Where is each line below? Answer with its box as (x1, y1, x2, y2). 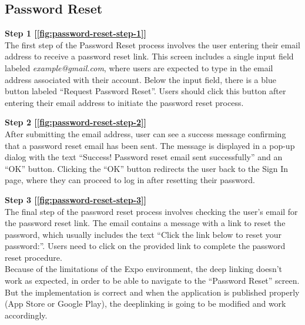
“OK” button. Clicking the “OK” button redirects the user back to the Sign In (5, 162, 289, 174)
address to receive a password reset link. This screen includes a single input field (5, 50, 294, 62)
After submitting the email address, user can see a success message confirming (5, 127, 286, 140)
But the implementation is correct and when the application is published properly (5, 286, 300, 298)
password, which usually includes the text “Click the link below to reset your (5, 228, 282, 240)
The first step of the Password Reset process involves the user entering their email (5, 38, 300, 51)
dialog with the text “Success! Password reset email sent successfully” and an (5, 151, 283, 163)
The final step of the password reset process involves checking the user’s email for (5, 205, 298, 217)
